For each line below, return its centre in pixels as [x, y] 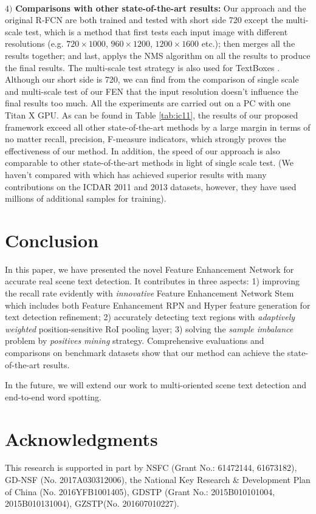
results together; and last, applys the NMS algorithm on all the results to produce [158, 55]
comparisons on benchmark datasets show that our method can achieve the [145, 352]
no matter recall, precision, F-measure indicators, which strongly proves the [146, 139]
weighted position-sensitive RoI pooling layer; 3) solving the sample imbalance [149, 328]
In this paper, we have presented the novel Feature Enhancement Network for [149, 269]
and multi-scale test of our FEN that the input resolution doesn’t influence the [152, 91]
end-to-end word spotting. [53, 396]
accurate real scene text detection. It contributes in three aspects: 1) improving [153, 281]
